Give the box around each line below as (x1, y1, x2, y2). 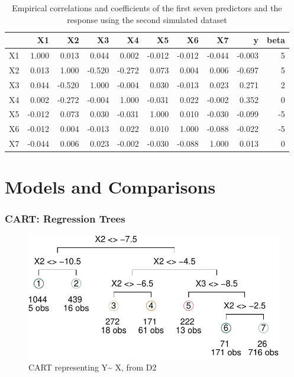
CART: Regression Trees (5, 211, 125, 226)
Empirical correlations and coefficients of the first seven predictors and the (12, 2, 282, 14)
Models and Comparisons (5, 175, 216, 199)
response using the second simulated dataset (67, 13, 227, 25)
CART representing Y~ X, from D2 (28, 360, 157, 373)
